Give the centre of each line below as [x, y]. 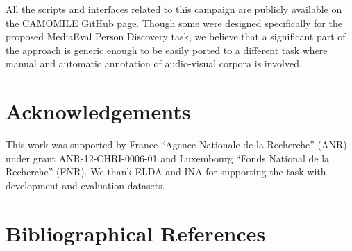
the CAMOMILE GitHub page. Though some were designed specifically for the [174, 23]
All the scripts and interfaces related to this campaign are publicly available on [174, 9]
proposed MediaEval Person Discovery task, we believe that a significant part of [176, 36]
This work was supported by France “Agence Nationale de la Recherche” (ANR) [176, 145]
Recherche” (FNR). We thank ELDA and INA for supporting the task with [166, 172]
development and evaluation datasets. [85, 185]
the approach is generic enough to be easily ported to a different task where [167, 50]
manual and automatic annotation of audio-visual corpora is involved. [154, 63]
